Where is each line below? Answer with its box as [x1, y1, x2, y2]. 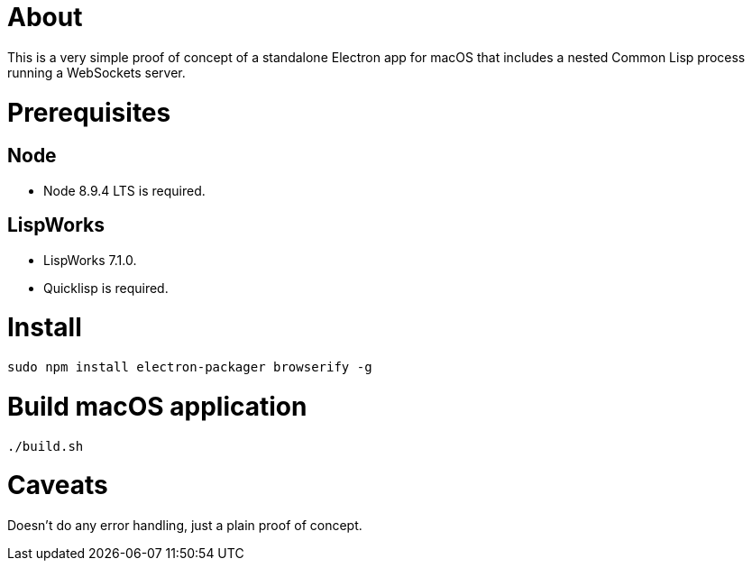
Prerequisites [7, 96, 171, 128]
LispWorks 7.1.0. [43, 252, 137, 268]
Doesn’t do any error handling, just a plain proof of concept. [7, 518, 362, 534]
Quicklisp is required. [43, 279, 169, 296]
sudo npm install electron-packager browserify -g [7, 360, 372, 375]
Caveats [7, 470, 108, 501]
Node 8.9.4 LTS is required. [43, 182, 206, 198]
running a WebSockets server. [7, 64, 186, 80]
